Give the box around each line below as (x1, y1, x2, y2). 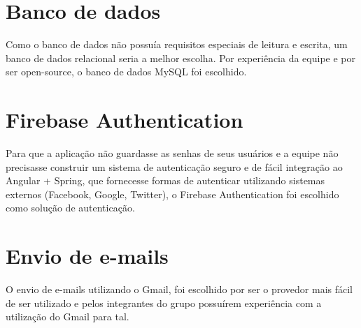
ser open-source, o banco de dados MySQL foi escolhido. (6, 64, 247, 79)
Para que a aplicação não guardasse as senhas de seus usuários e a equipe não (6, 146, 339, 161)
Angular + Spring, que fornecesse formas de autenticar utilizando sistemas (6, 173, 325, 188)
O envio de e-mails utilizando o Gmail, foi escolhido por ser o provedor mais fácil (6, 282, 353, 297)
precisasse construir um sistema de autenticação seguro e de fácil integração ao (6, 159, 343, 174)
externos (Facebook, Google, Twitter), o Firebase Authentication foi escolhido (6, 186, 339, 201)
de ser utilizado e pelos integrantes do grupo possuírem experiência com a (6, 295, 322, 310)
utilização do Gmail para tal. (6, 309, 129, 324)
